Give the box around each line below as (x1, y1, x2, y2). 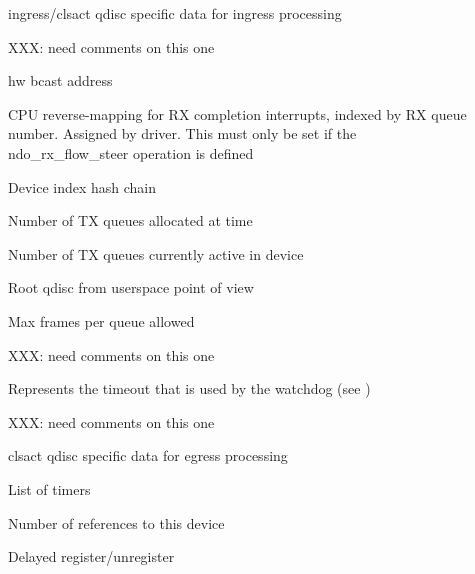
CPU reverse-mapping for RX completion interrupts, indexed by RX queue (8, 103, 467, 124)
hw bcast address (8, 70, 113, 91)
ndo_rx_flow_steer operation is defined (8, 142, 254, 163)
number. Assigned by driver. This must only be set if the (8, 123, 357, 144)
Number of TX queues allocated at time (8, 210, 253, 231)
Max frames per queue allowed (8, 310, 195, 331)
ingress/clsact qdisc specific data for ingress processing (8, 3, 342, 23)
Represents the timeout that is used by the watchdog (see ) (8, 378, 371, 399)
